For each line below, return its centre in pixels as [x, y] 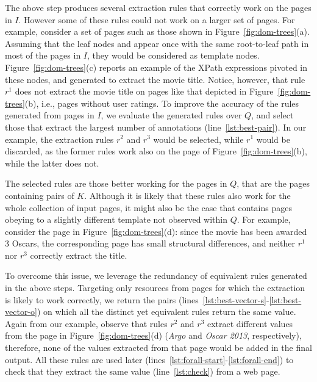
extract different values [250, 323]
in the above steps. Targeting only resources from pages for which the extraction [155, 288]
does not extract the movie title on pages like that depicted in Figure [144, 91]
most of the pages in [43, 55]
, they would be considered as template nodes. [173, 55]
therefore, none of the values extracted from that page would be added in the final [158, 348]
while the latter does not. [52, 163]
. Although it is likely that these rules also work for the [187, 195]
